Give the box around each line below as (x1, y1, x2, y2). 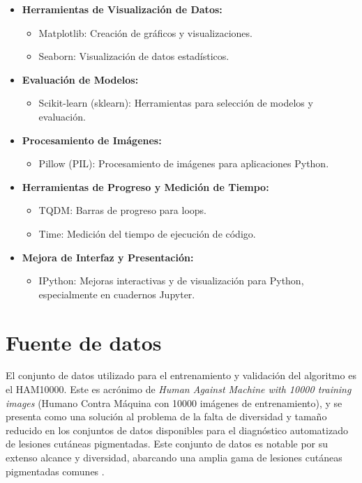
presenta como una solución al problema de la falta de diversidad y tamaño (6, 409, 327, 424)
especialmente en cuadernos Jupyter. (38, 286, 195, 301)
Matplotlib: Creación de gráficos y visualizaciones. (38, 25, 252, 40)
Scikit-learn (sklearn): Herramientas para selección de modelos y (38, 95, 313, 110)
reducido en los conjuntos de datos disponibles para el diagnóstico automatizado (6, 422, 348, 437)
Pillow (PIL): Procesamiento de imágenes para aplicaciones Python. (38, 156, 329, 171)
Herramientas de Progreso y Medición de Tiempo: (22, 179, 269, 194)
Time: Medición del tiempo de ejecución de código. (38, 226, 256, 240)
